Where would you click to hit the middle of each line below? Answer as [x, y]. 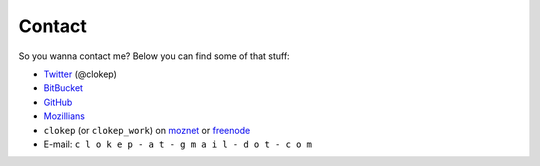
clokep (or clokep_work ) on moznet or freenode [147, 130]
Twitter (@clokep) [80, 74]
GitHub [58, 102]
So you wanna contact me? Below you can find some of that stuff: [154, 56]
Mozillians [64, 116]
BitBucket [63, 88]
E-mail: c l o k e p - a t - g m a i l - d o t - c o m [178, 144]
